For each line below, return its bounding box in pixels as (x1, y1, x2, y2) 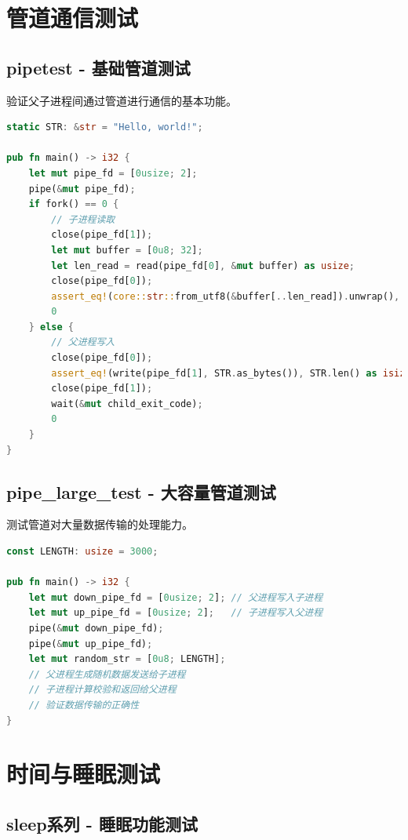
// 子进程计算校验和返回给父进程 (28, 684, 177, 696)
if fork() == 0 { (28, 198, 119, 210)
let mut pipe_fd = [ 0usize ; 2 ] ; (28, 167, 198, 179)
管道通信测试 (6, 2, 139, 34)
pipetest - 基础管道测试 (6, 55, 191, 79)
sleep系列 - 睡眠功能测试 (6, 811, 198, 835)
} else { (28, 321, 74, 333)
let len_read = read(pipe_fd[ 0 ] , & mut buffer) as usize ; (51, 260, 355, 271)
